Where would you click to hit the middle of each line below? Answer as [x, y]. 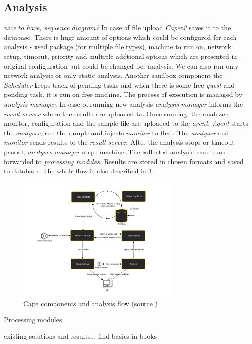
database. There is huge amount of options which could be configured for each [120, 37]
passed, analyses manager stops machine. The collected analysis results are [115, 151]
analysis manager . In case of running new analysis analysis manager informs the [124, 104]
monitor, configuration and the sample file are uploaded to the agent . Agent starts [126, 123]
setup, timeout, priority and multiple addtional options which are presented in [121, 56]
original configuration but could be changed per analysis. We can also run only [121, 66]
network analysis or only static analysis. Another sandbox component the [113, 75]
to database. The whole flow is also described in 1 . [79, 171]
